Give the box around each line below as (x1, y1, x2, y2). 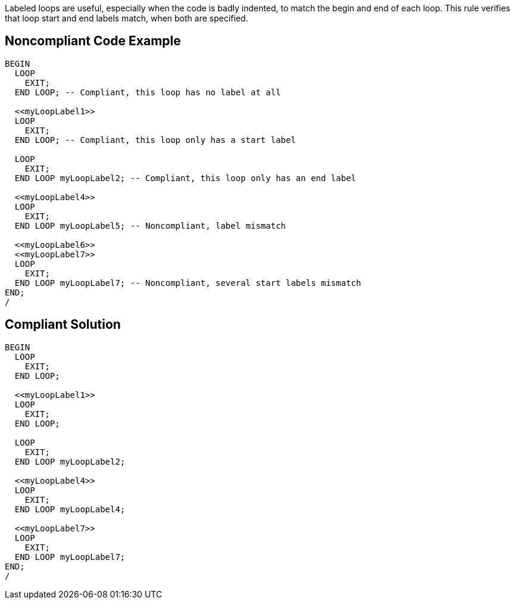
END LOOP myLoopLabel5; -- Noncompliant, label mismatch (14, 220, 286, 231)
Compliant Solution (5, 317, 121, 332)
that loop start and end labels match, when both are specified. (5, 13, 248, 23)
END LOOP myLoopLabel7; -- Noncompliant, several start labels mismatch (14, 278, 361, 288)
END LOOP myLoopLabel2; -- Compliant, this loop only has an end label (14, 173, 357, 183)
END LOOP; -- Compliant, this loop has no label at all (14, 87, 281, 97)
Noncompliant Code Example (5, 33, 181, 49)
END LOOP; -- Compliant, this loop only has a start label (14, 135, 296, 145)
